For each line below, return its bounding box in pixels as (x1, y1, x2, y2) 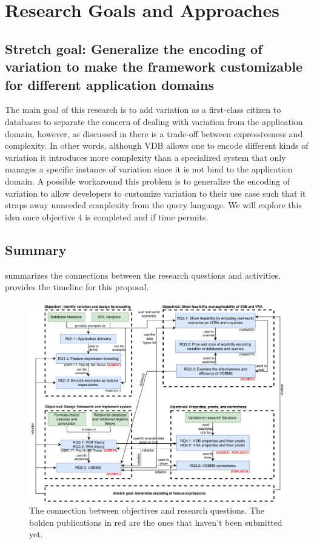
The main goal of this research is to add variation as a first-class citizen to (5, 103, 281, 116)
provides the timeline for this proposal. (5, 280, 149, 293)
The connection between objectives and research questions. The (29, 504, 265, 517)
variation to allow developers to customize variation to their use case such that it (5, 186, 306, 199)
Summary (5, 240, 67, 259)
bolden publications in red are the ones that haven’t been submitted (29, 515, 282, 528)
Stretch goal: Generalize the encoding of (5, 39, 262, 58)
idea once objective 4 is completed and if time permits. (5, 210, 209, 223)
